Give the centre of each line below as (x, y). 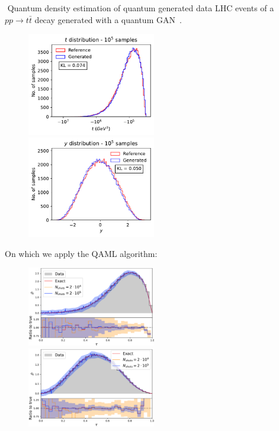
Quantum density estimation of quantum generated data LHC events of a (141, 8)
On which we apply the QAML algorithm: (81, 253)
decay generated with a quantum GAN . (108, 19)
